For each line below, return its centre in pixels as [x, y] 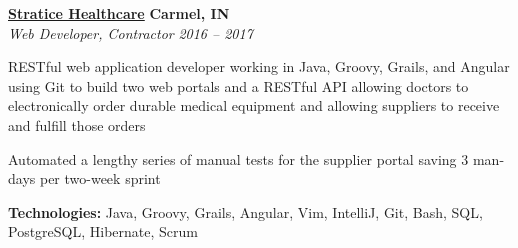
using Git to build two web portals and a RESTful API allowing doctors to [238, 85]
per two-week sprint [100, 178]
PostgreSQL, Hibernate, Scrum [103, 231]
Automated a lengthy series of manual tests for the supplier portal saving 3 [238, 158]
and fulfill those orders [77, 124]
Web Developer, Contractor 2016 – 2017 [130, 32]
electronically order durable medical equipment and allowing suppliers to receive [254, 105]
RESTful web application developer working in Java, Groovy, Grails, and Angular [259, 66]
